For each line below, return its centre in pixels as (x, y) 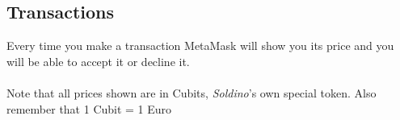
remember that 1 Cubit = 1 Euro (89, 108)
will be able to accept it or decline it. (98, 61)
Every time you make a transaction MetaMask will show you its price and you (200, 46)
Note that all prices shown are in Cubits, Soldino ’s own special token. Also (192, 92)
